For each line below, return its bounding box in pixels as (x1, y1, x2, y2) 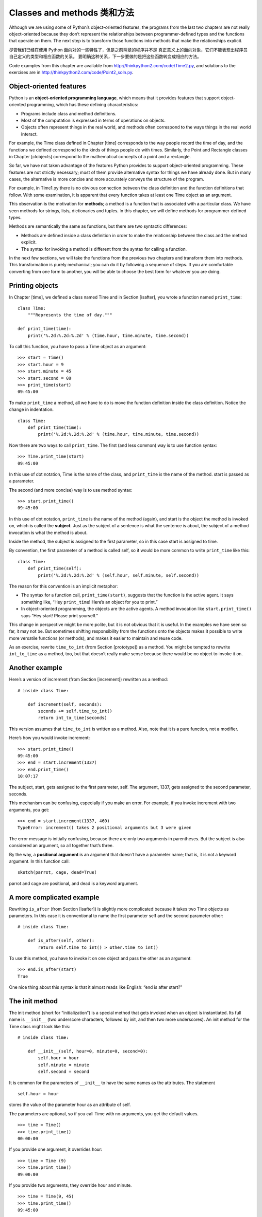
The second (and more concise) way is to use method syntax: (9, 487, 133, 493)
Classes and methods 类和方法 (9, 7, 134, 18)
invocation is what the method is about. (9, 530, 88, 535)
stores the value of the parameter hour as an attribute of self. (9, 1102, 131, 1107)
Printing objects (9, 281, 58, 290)
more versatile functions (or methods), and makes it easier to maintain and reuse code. (9, 635, 183, 641)
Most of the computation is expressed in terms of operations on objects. (21, 117, 166, 123)
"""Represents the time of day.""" (27, 312, 113, 318)
